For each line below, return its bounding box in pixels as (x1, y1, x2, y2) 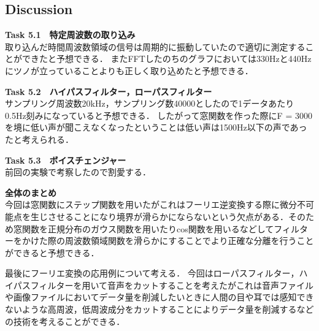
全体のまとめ (5, 186, 56, 199)
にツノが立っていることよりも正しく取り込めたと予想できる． (5, 64, 253, 77)
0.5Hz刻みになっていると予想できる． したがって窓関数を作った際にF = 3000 (5, 108, 312, 121)
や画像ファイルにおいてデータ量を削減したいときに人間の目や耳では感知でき (5, 291, 314, 303)
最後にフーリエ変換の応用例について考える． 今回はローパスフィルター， (5, 267, 299, 280)
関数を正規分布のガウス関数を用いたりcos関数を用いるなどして (21, 222, 274, 235)
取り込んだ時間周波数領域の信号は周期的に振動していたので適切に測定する (5, 40, 306, 53)
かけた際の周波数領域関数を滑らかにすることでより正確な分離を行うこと (21, 234, 314, 247)
